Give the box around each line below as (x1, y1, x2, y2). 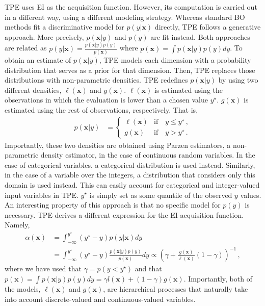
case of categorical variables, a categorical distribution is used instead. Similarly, (5, 159, 255, 170)
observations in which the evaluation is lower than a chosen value (5, 94, 208, 105)
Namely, (5, 219, 30, 230)
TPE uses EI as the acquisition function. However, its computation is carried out (5, 2, 257, 12)
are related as (5, 42, 47, 53)
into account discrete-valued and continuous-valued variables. (5, 293, 196, 304)
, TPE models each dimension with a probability (99, 55, 251, 65)
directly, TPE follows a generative (154, 21, 261, 32)
